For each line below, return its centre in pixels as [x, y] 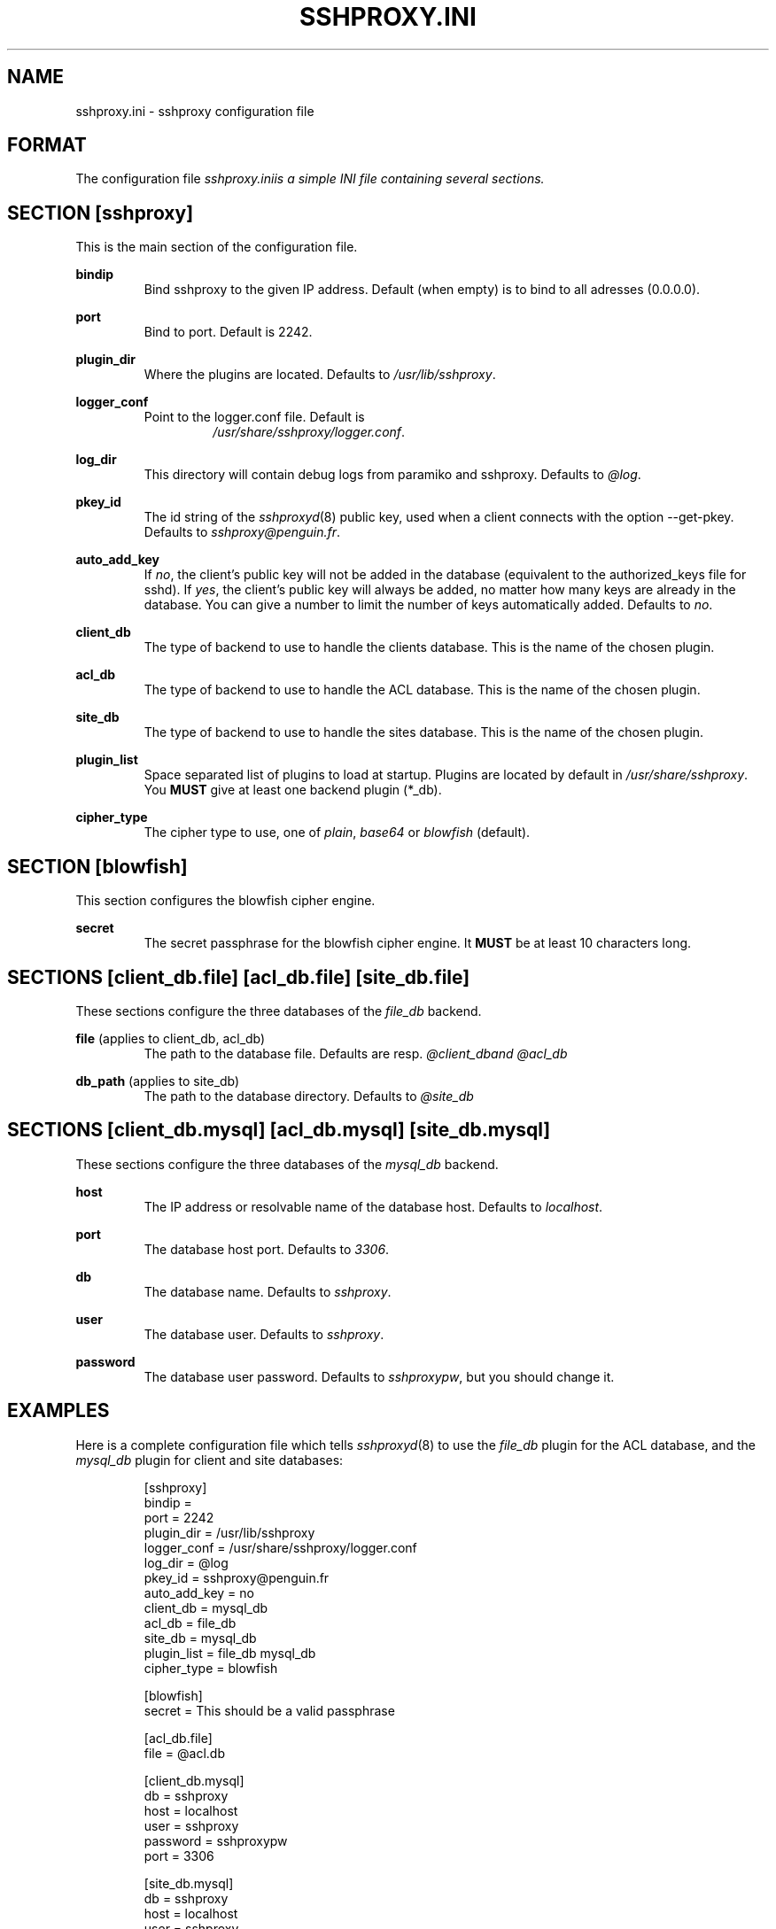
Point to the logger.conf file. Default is [254, 417]
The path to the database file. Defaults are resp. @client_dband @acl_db [356, 1053]
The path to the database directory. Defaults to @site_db [309, 1096]
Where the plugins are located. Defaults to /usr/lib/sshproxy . [320, 375]
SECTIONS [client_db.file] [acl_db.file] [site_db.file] [239, 977]
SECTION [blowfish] [97, 866]
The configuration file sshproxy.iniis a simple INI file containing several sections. [310, 179]
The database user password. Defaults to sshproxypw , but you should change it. [379, 1376]
